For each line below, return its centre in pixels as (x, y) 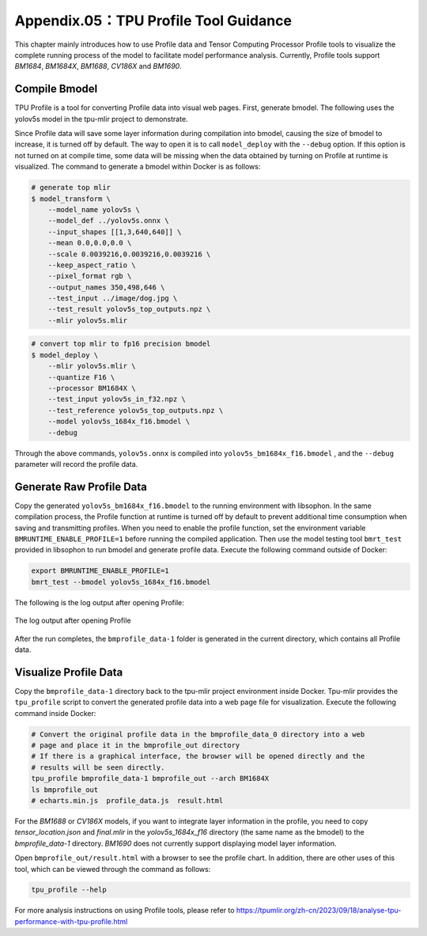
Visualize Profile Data (69, 672)
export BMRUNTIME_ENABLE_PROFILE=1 (100, 571)
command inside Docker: (55, 713)
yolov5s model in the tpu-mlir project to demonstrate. (102, 119)
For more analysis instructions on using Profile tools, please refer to (125, 911)
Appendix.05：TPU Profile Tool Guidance (153, 21)
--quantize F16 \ (81, 377)
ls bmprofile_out (65, 790)
